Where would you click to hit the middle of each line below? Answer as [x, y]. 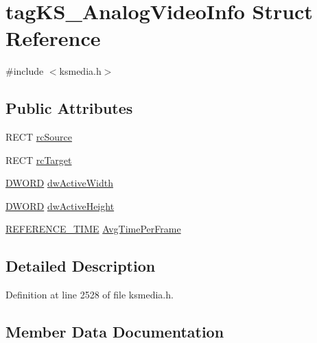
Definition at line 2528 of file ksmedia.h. [90, 295]
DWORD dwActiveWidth [59, 183]
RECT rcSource [39, 137]
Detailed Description [81, 266]
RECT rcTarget [39, 159]
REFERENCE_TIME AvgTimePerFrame [93, 229]
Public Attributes [69, 108]
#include [25, 71]
